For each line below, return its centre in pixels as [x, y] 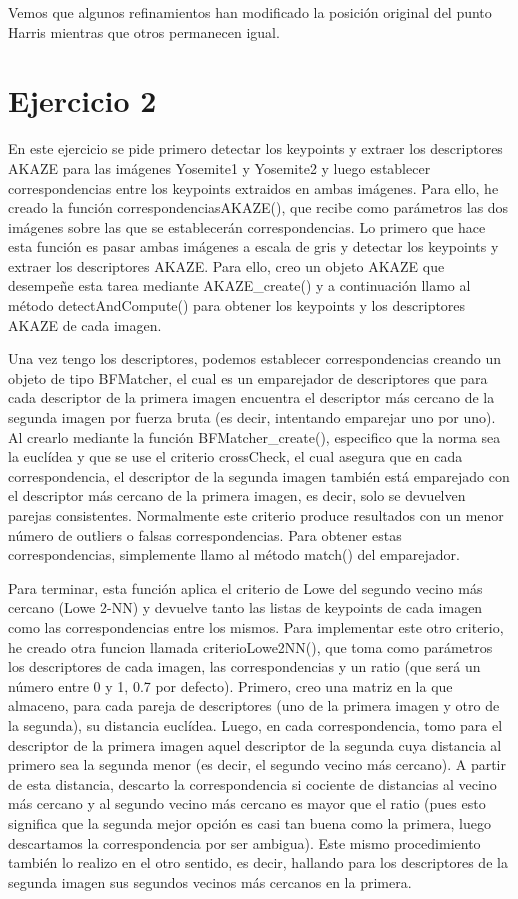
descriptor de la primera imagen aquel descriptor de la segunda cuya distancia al [255, 744]
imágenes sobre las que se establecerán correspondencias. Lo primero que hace [247, 226]
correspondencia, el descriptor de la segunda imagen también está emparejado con [259, 475]
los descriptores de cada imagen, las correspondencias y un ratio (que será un [244, 666]
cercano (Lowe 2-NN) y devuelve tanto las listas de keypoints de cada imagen [245, 607]
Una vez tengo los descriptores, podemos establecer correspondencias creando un [255, 358]
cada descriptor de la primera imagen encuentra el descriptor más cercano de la [251, 397]
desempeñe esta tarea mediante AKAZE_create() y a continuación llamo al [239, 285]
